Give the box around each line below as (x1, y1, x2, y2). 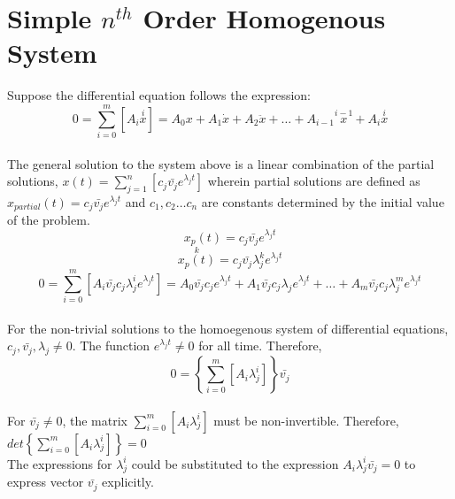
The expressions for (7, 454, 112, 472)
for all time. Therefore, (198, 336, 322, 355)
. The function (72, 336, 150, 355)
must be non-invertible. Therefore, (213, 411, 399, 429)
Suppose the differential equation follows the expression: (7, 86, 312, 104)
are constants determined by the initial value (201, 193, 444, 211)
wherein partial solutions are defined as (207, 172, 420, 190)
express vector (7, 472, 84, 491)
